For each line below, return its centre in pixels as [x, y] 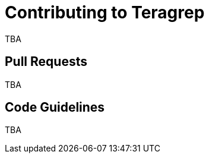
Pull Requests [46, 62]
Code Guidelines [55, 108]
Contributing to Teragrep [105, 12]
